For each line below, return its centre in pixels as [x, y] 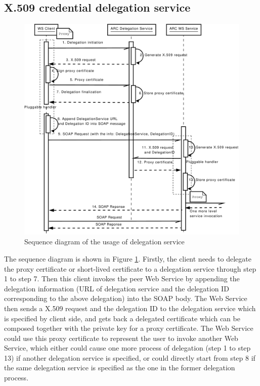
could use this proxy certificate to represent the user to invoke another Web [121, 338]
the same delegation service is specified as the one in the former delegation [120, 368]
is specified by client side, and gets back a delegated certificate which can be [122, 318]
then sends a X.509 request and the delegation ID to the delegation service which [130, 308]
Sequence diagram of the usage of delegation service [104, 242]
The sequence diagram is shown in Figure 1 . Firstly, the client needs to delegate [128, 258]
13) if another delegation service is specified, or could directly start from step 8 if [130, 357]
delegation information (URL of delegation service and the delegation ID [117, 288]
